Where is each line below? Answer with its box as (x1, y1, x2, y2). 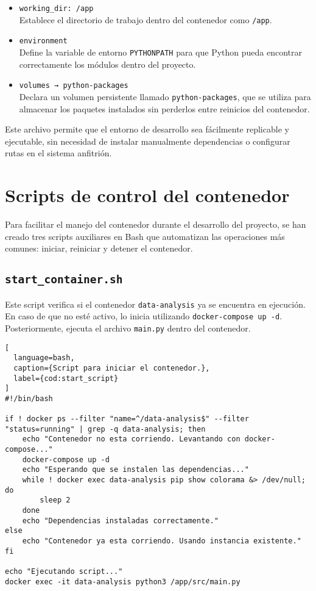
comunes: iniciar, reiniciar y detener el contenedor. (5, 242, 193, 255)
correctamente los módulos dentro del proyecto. (19, 57, 196, 70)
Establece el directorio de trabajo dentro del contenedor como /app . (19, 13, 272, 26)
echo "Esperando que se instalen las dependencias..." (22, 465, 249, 474)
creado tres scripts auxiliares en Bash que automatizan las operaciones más (5, 230, 285, 242)
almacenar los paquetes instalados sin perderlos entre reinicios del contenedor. (19, 102, 310, 115)
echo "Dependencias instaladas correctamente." (22, 516, 219, 525)
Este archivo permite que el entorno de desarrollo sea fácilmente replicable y (5, 123, 289, 136)
